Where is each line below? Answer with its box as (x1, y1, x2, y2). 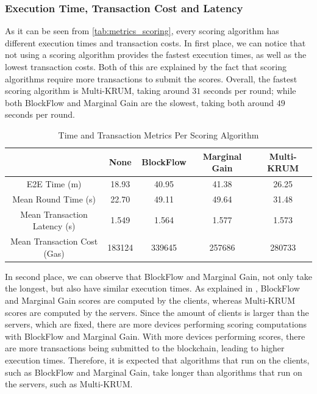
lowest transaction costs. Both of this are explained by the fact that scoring (5, 60, 287, 73)
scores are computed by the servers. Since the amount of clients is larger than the (5, 306, 309, 318)
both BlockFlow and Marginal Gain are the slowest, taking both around (5, 96, 274, 109)
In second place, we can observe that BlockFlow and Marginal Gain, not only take (5, 270, 312, 282)
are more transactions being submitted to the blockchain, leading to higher (5, 342, 285, 354)
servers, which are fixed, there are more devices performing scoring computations (5, 318, 307, 331)
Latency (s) (32, 220, 76, 232)
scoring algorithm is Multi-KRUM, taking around (5, 84, 190, 97)
